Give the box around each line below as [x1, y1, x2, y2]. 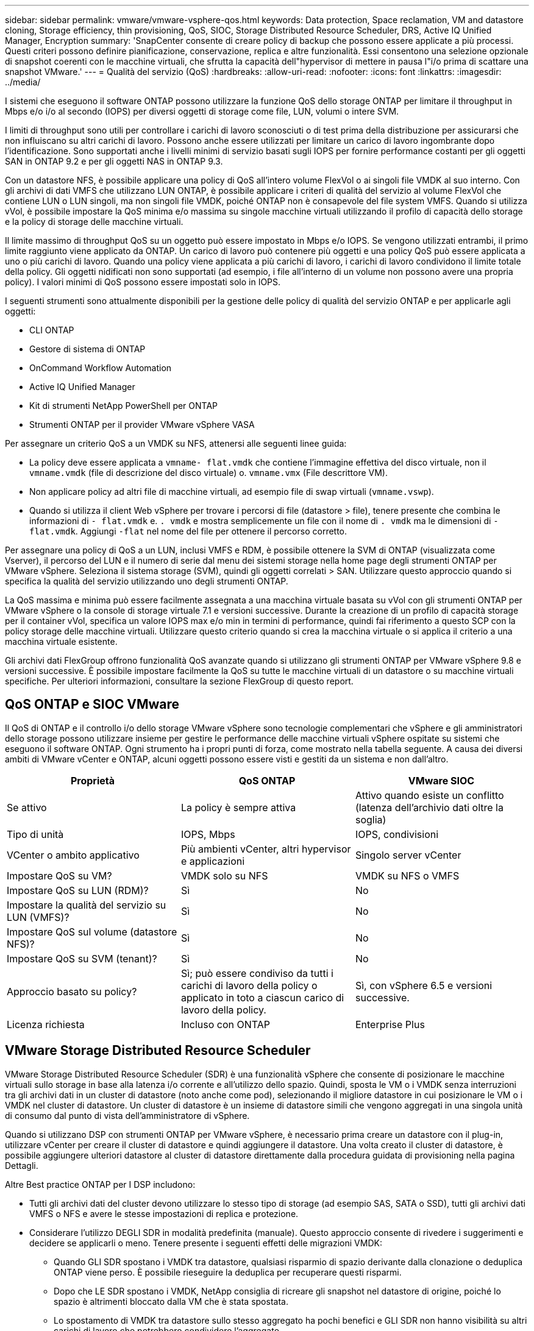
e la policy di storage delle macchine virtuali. [5, 216, 183, 227]
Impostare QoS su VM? [7, 869, 112, 882]
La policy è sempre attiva [180, 801, 296, 814]
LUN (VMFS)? [7, 910, 69, 923]
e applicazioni [180, 854, 245, 867]
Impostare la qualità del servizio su [7, 898, 166, 911]
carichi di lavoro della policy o [180, 979, 318, 992]
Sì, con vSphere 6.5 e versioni [355, 979, 493, 992]
